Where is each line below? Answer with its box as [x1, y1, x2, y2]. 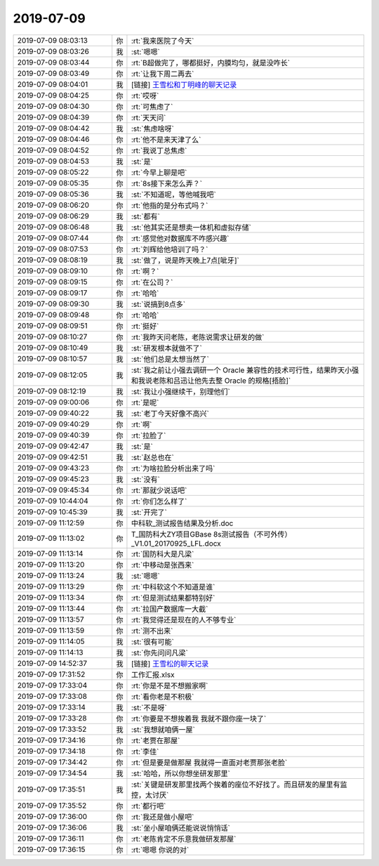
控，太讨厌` [131, 790, 169, 800]
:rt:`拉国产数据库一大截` [131, 604, 208, 614]
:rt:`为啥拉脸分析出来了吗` [131, 464, 215, 473]
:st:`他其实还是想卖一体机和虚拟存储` [131, 222, 252, 232]
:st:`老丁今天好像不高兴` [131, 408, 210, 418]
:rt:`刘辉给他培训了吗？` [131, 244, 208, 254]
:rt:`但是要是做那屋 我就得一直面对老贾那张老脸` [131, 757, 288, 767]
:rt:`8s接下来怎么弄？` [131, 178, 203, 188]
